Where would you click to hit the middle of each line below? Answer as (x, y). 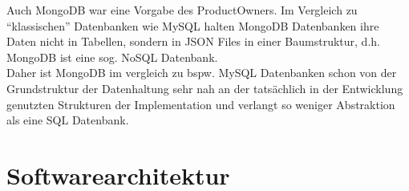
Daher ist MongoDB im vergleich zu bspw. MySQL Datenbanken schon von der (202, 73)
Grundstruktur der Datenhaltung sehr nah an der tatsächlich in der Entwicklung (205, 88)
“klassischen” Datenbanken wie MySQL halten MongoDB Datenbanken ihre (193, 25)
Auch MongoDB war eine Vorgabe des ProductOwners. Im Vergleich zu (182, 10)
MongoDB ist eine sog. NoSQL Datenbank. (112, 57)
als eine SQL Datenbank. (68, 120)
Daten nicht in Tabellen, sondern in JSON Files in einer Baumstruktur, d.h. (193, 41)
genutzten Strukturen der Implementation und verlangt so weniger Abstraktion (201, 104)
